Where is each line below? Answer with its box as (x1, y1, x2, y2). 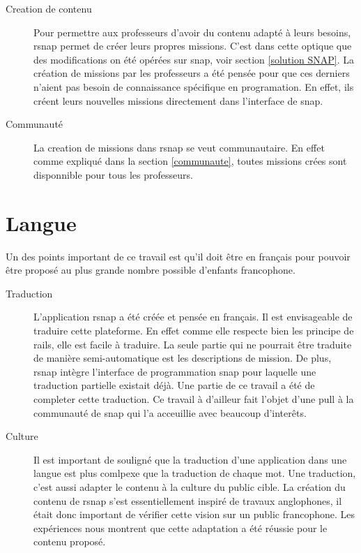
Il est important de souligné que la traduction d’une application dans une (33, 452, 347, 466)
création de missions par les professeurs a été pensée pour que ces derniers (33, 66, 350, 80)
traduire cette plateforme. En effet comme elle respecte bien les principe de (33, 323, 354, 338)
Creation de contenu (6, 1, 92, 15)
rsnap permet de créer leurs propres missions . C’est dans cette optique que (33, 38, 352, 53)
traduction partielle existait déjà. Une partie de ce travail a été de (33, 378, 315, 392)
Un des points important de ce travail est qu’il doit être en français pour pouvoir (6, 249, 351, 263)
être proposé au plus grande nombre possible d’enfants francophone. (6, 263, 295, 277)
